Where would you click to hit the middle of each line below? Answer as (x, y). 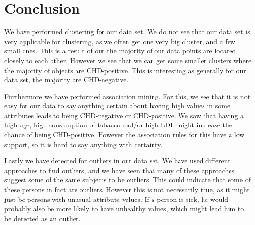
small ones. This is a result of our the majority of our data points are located (120, 51)
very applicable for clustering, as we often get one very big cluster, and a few (120, 41)
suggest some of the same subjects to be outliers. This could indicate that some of (127, 180)
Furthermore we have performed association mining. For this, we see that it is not (127, 96)
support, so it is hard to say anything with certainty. (84, 144)
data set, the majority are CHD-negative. (66, 80)
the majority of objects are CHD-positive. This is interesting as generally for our (125, 70)
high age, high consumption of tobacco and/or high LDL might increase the (118, 125)
